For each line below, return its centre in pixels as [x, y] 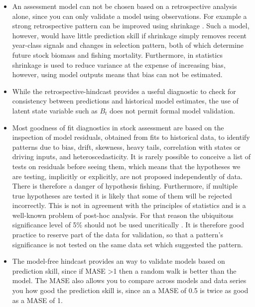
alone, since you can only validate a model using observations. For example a [129, 16]
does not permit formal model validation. [172, 110]
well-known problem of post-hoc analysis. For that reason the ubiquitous [123, 215]
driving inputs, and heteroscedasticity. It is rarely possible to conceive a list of [131, 156]
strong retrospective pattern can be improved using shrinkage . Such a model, [131, 26]
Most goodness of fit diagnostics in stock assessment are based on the [118, 127]
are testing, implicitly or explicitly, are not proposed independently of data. [127, 176]
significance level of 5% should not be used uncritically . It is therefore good [128, 225]
